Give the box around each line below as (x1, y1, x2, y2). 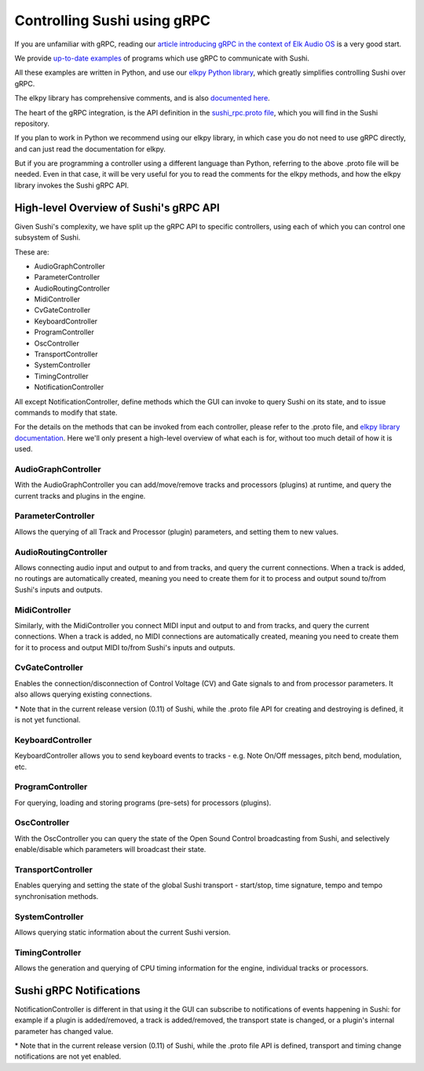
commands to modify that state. (14, 408, 118, 417)
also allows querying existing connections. (14, 689, 152, 699)
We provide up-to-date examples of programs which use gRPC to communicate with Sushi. (14, 53, 310, 63)
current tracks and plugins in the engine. (14, 491, 146, 500)
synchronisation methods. (14, 891, 99, 901)
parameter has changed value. (14, 1026, 114, 1036)
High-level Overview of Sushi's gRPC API (14, 201, 220, 214)
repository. (14, 119, 50, 128)
